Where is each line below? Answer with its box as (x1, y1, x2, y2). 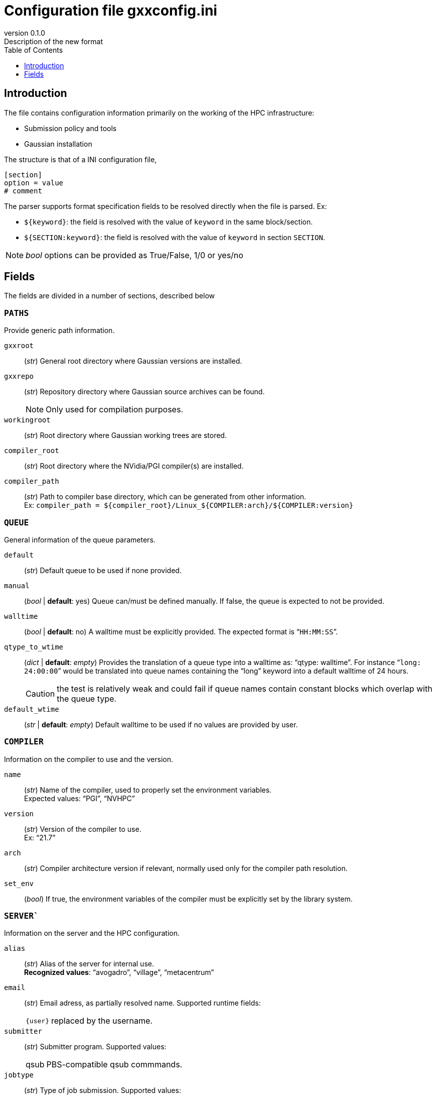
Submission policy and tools (24, 124, 117, 133)
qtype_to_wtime (4, 642, 64, 651)
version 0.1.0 (4, 28, 45, 37)
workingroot (4, 416, 51, 424)
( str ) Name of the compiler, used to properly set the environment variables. (24, 785, 272, 794)
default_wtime (4, 705, 59, 713)
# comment (4, 186, 42, 195)
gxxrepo (4, 372, 34, 381)
